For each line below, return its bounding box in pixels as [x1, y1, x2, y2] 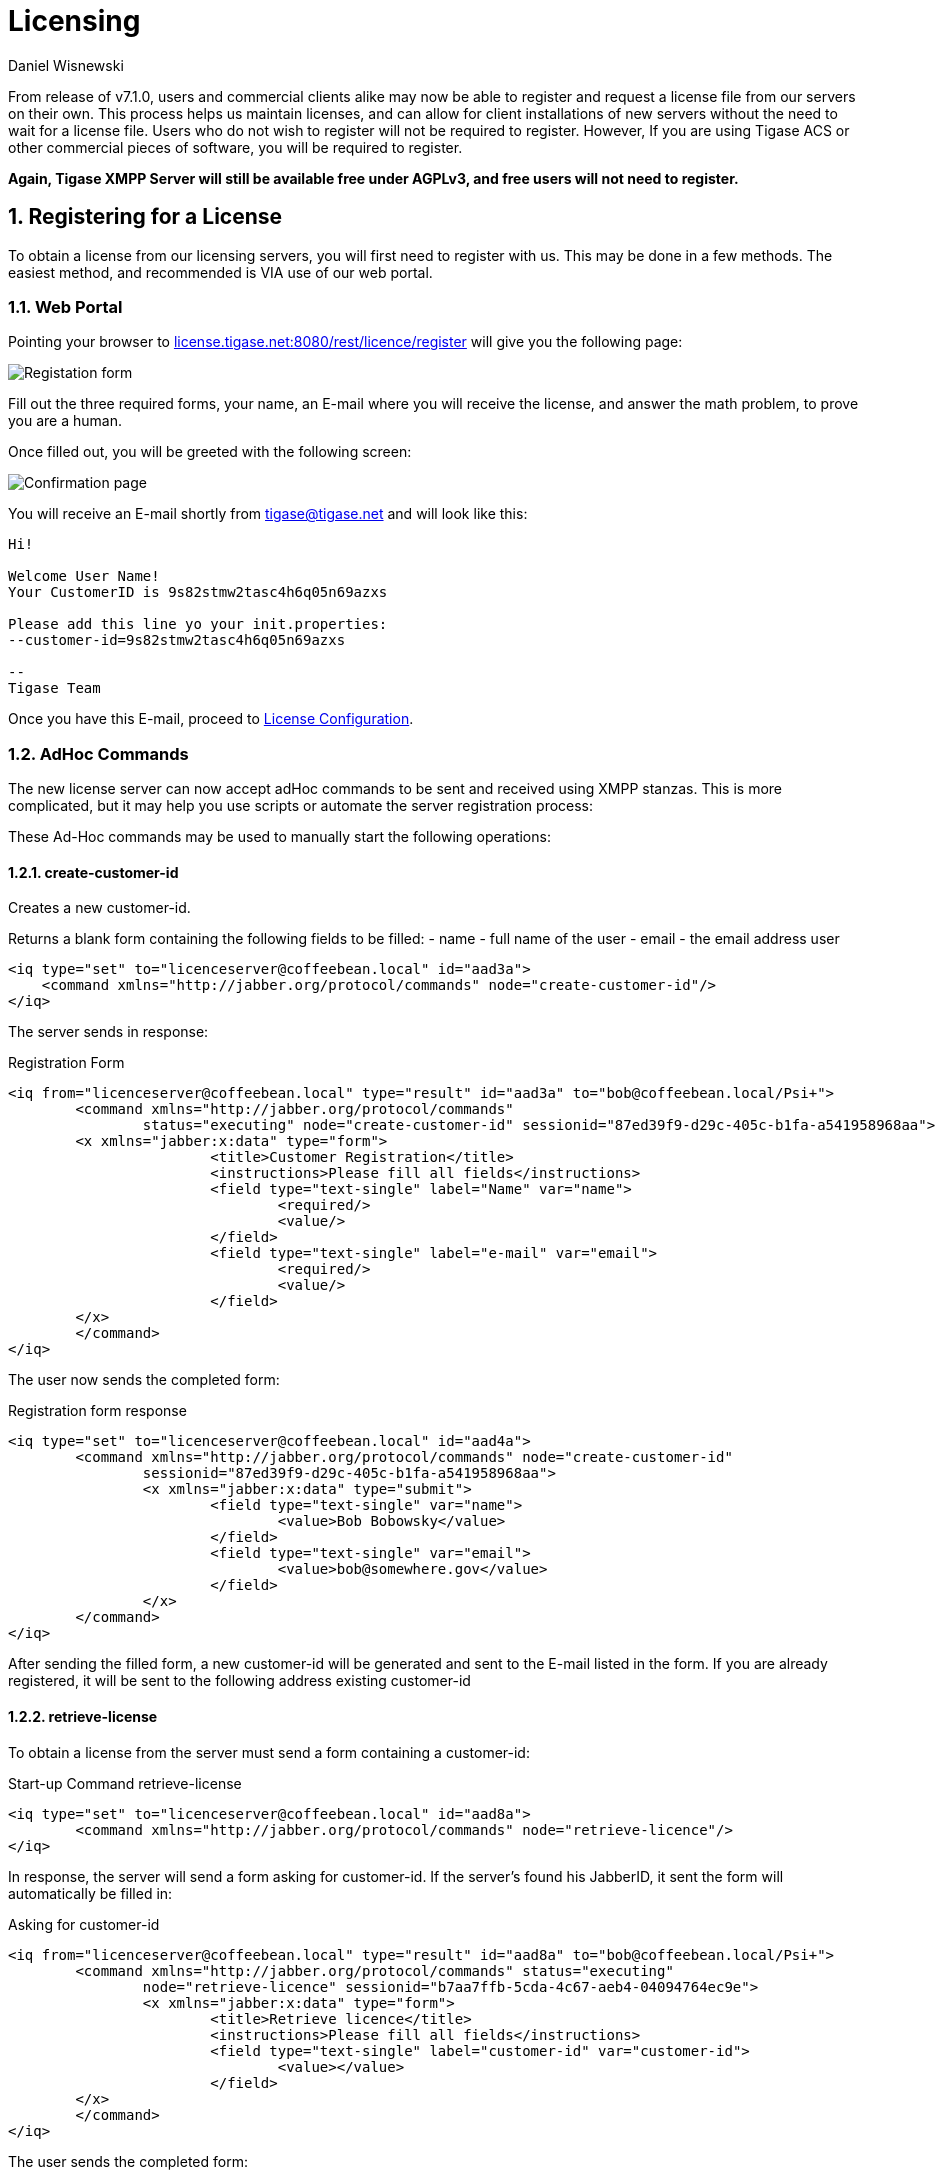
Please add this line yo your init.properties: [8, 616, 388, 633]
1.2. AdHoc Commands [8, 743, 189, 764]
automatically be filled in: [8, 1884, 173, 1902]
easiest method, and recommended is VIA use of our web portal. [8, 263, 433, 281]
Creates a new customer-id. [8, 899, 191, 917]
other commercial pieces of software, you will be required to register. [8, 138, 463, 156]
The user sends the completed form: [8, 2152, 248, 2170]
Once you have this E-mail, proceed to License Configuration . [8, 710, 414, 728]
